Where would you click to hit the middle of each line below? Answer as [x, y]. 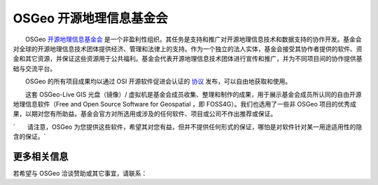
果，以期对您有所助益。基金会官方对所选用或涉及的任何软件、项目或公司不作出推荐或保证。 [145, 114]
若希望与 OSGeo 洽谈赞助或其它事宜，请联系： [80, 173]
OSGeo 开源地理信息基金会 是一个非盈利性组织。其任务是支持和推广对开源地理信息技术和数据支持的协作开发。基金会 [193, 39]
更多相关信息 [41, 157]
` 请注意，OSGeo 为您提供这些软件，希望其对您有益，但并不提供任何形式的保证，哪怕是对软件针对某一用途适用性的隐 [188, 127]
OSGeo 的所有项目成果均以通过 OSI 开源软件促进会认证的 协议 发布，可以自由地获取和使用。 [158, 81]
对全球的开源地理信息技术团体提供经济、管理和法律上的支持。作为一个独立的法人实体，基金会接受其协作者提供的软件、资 [188, 48]
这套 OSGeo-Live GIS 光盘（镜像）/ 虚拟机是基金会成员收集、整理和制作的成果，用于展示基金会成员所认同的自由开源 [193, 94]
